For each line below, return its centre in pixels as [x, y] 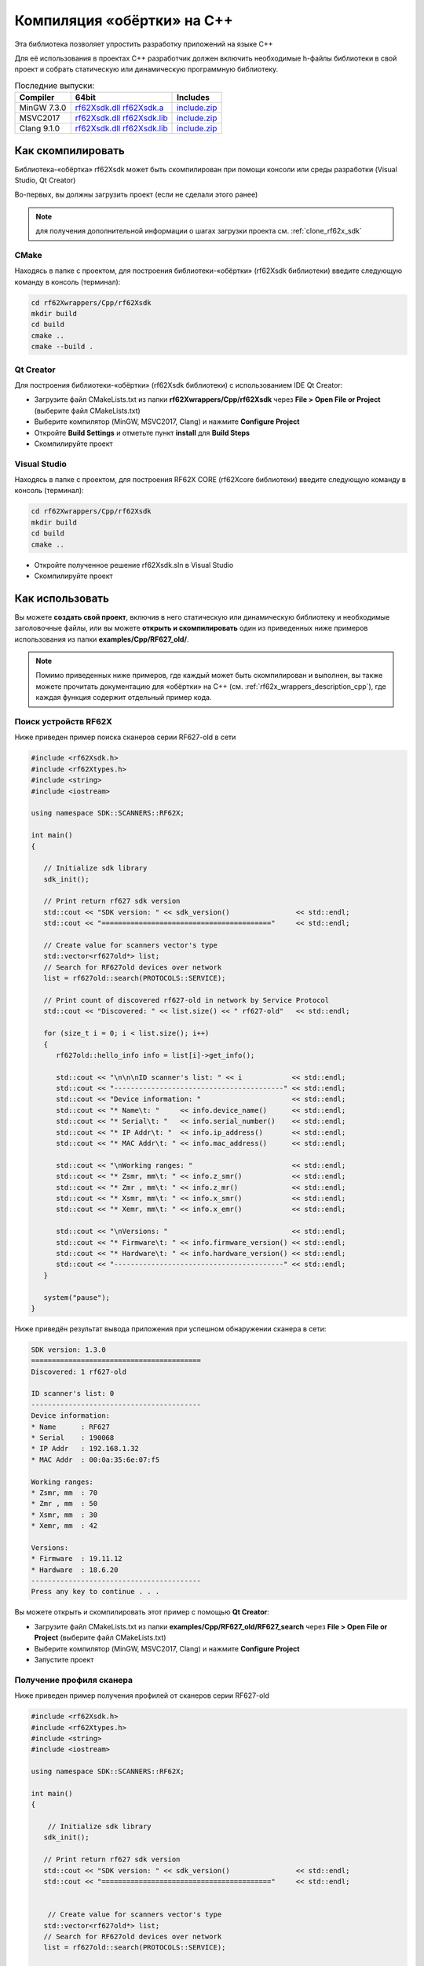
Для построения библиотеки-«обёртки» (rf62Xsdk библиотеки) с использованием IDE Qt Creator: [179, 385]
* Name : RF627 [70, 1427]
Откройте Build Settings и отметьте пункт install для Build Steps [142, 433]
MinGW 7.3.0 [43, 108]
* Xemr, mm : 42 [64, 1526]
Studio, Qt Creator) [45, 180]
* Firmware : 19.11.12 [77, 1559]
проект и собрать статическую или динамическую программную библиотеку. [146, 69]
